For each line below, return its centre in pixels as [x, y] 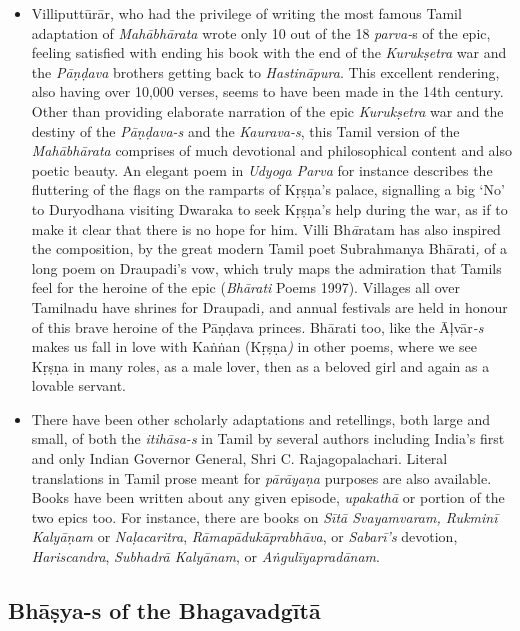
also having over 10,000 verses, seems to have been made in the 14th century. [267, 91]
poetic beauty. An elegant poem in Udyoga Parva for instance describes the [262, 169]
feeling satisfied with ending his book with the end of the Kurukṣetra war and [269, 52]
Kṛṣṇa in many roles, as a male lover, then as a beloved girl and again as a [260, 365]
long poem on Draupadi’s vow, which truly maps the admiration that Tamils [266, 267]
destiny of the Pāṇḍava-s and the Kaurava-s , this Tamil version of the [245, 130]
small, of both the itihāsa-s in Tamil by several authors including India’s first [268, 438]
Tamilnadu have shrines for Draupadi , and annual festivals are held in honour [269, 306]
